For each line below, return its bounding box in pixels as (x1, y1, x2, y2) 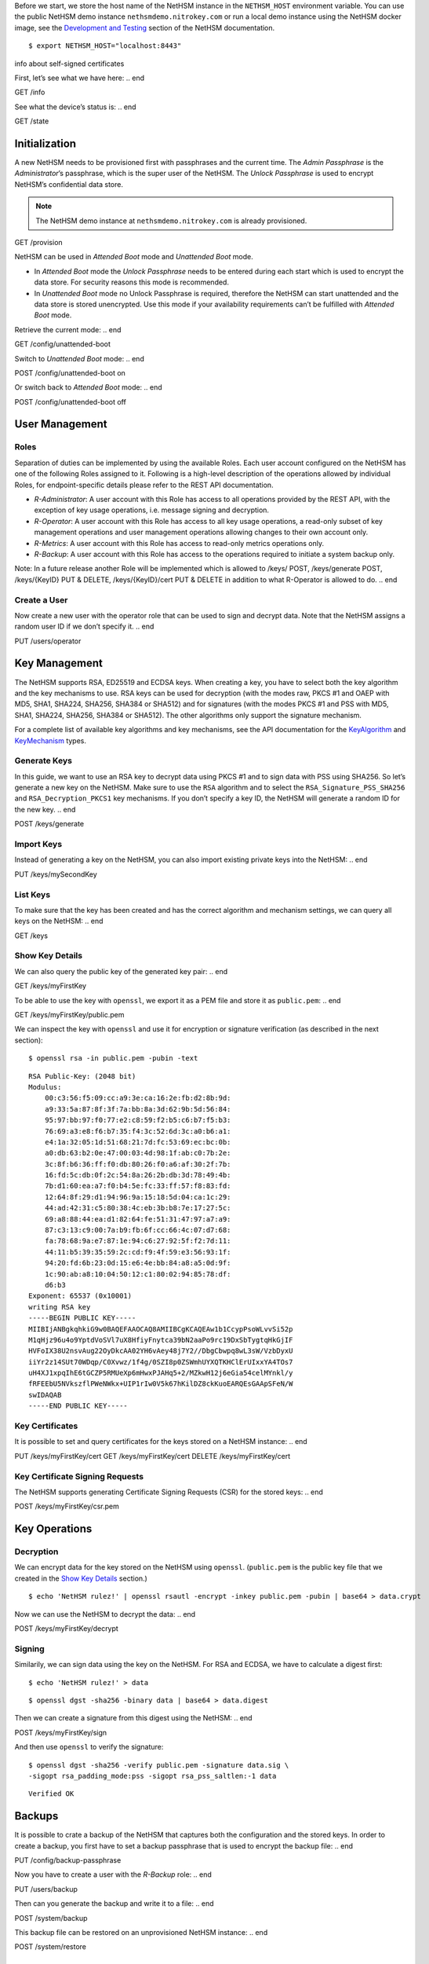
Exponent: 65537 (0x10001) (28, 1292, 133, 1300)
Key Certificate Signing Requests (14, 1471, 144, 1482)
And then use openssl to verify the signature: (14, 1742, 164, 1752)
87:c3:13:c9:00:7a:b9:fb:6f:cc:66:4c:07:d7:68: (44, 1226, 231, 1235)
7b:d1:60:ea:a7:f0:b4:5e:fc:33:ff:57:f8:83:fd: (44, 1182, 231, 1190)
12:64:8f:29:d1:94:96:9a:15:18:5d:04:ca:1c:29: (44, 1193, 231, 1201)
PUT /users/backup (14, 1884, 78, 1893)
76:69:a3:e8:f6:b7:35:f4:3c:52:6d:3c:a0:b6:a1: (44, 1127, 231, 1135)
